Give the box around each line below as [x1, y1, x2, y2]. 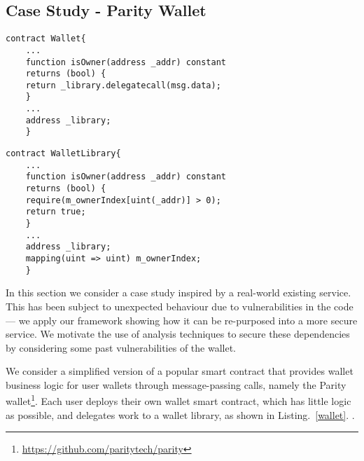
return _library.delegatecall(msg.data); [25, 80, 221, 90]
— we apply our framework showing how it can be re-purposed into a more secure [6, 312, 358, 327]
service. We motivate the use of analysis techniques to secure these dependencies [6, 326, 350, 341]
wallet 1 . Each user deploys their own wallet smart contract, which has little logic [6, 392, 351, 408]
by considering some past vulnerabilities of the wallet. [6, 340, 236, 355]
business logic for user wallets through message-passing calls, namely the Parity [6, 377, 346, 392]
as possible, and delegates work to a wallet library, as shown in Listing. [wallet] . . [6, 407, 355, 422]
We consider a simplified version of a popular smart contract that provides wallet [6, 364, 353, 378]
